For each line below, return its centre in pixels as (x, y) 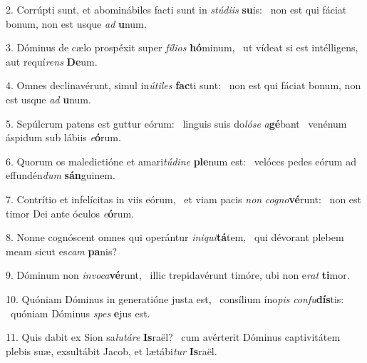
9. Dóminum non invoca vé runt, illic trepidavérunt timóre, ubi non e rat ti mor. (178, 275)
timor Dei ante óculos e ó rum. (70, 213)
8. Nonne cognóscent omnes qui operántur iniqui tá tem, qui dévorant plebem (175, 237)
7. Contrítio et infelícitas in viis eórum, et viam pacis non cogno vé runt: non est (184, 199)
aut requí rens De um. (52, 61)
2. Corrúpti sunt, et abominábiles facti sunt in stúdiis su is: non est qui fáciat (176, 9)
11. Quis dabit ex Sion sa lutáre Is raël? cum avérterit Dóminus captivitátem (173, 337)
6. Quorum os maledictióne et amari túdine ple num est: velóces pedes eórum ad (181, 161)
